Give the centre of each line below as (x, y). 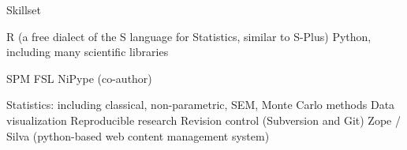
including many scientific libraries (88, 52)
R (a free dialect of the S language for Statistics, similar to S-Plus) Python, (189, 36)
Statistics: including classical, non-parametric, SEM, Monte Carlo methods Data (201, 105)
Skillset (24, 9)
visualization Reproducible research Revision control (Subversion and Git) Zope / (203, 120)
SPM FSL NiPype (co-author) (79, 78)
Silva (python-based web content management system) (138, 135)
